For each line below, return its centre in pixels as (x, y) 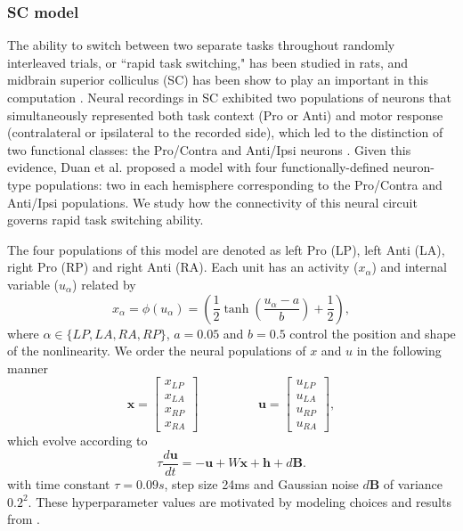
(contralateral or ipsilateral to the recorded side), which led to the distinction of (225, 132)
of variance (413, 483)
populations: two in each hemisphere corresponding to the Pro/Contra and (239, 184)
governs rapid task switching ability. (106, 220)
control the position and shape (373, 333)
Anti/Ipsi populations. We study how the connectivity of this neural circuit (212, 202)
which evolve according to (77, 441)
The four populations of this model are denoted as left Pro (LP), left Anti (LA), (226, 249)
